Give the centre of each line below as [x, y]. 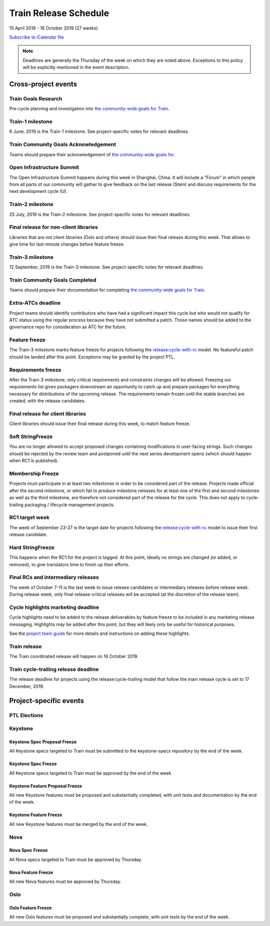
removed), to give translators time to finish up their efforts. [69, 564]
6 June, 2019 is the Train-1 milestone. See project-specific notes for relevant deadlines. [99, 132]
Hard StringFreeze [32, 547]
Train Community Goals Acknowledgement [63, 144]
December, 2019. [27, 686]
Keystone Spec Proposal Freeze [43, 742]
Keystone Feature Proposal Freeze [46, 786]
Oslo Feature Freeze [30, 907]
